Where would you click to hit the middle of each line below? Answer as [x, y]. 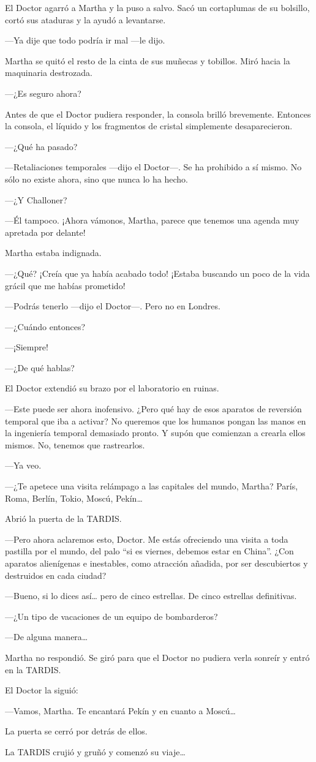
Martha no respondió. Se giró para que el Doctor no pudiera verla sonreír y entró [157, 657]
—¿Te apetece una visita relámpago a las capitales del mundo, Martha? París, [152, 486]
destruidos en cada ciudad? [56, 575]
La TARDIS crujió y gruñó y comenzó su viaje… [95, 751]
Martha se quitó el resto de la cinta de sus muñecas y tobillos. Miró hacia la [148, 60]
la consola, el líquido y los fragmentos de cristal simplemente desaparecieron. [149, 126]
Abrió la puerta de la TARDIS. [63, 519]
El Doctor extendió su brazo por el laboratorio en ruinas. [112, 388]
